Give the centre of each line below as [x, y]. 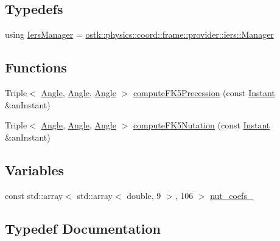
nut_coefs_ [232, 195]
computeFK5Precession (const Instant [204, 93]
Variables [35, 169]
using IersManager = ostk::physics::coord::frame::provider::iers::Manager [139, 34]
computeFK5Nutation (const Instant [201, 125]
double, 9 [144, 195]
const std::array [34, 195]
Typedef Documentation [83, 228]
